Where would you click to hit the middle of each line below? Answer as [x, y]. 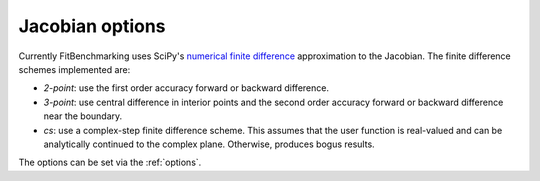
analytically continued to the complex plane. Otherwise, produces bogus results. [209, 144]
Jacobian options [92, 26]
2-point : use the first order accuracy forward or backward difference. [186, 88]
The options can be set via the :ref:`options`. [110, 162]
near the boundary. [83, 116]
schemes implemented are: [74, 69]
